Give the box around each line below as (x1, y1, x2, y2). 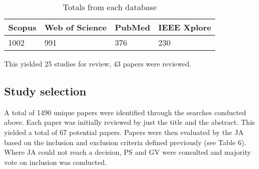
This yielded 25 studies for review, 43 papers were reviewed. (4, 58, 192, 69)
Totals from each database (63, 1, 157, 13)
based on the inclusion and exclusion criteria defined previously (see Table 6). (4, 137, 246, 147)
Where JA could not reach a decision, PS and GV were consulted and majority (4, 147, 251, 157)
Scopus (8, 21, 37, 33)
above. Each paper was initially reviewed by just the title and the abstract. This (4, 117, 255, 127)
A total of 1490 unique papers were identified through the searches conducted (4, 107, 246, 117)
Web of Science (44, 21, 107, 33)
